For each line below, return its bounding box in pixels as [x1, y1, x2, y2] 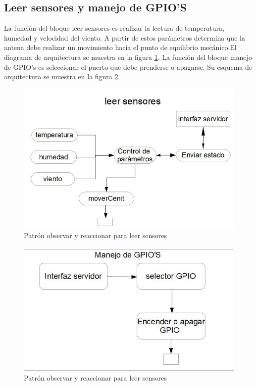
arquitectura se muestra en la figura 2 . [4, 71, 120, 82]
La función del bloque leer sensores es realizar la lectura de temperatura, [4, 23, 224, 33]
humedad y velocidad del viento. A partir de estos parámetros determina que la [4, 32, 245, 43]
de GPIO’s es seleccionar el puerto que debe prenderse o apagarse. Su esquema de [4, 61, 253, 72]
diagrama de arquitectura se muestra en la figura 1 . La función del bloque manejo [4, 51, 252, 62]
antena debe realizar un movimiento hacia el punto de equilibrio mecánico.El [4, 42, 237, 52]
